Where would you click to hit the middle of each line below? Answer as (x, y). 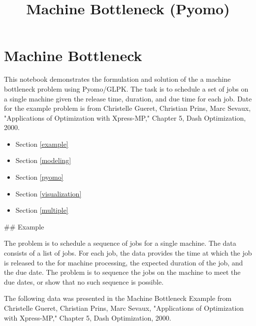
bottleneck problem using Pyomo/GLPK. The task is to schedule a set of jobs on (126, 88)
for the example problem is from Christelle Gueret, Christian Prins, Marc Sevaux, (128, 108)
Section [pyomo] (39, 177)
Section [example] (42, 144)
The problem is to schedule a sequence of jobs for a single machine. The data (120, 243)
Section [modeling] (43, 160)
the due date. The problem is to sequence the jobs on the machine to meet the (122, 272)
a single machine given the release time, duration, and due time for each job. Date (128, 98)
